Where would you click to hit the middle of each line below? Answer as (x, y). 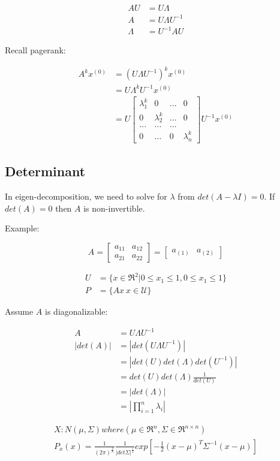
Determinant (45, 171)
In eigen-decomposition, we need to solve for (86, 196)
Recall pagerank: (35, 50)
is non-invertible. (114, 208)
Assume (19, 311)
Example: (22, 228)
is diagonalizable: (76, 311)
